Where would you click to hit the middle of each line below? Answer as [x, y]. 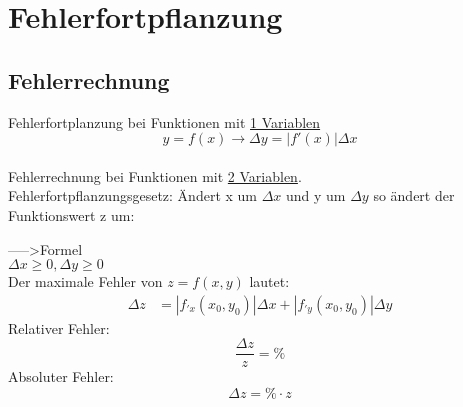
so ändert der [414, 195]
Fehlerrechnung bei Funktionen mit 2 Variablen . [155, 175]
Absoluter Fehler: [61, 376]
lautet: [269, 281]
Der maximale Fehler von [85, 281]
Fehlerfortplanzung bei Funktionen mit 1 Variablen [164, 121]
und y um [316, 195]
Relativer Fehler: [59, 327]
